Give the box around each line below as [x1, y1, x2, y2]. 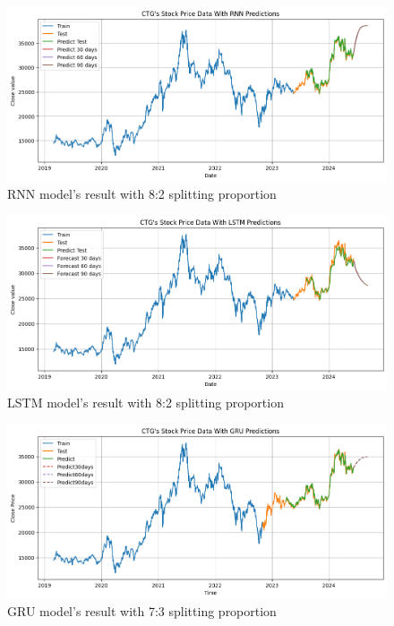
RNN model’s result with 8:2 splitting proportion [7, 184, 277, 203]
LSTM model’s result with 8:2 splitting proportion [7, 393, 284, 412]
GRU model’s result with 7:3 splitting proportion [7, 602, 277, 621]
